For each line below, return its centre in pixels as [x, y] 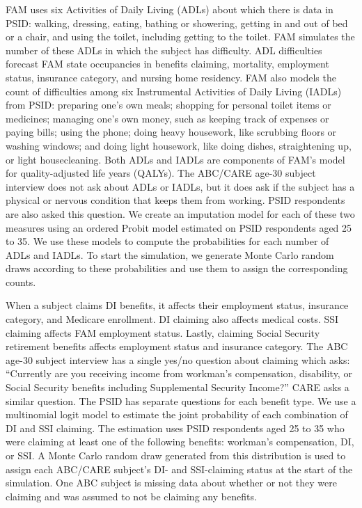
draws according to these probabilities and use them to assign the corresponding [177, 268]
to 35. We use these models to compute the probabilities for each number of [167, 241]
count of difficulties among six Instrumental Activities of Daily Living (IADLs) [174, 91]
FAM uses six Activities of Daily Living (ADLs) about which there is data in [170, 9]
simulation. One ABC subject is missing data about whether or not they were [171, 483]
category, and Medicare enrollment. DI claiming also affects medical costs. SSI [172, 319]
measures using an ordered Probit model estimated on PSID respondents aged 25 [179, 227]
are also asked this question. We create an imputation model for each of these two [180, 213]
